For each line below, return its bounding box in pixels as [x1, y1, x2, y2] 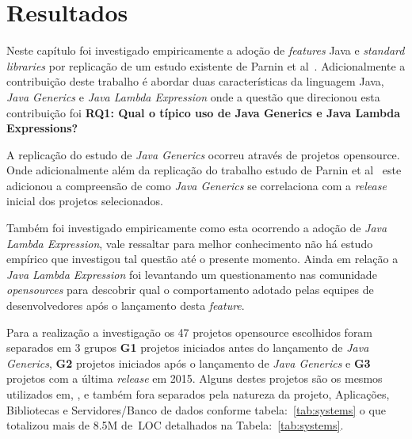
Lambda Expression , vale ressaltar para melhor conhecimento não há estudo [6, 235, 373, 251]
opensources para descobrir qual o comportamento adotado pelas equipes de [6, 281, 374, 298]
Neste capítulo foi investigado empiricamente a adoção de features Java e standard [6, 42, 405, 59]
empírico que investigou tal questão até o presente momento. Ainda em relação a [6, 250, 399, 267]
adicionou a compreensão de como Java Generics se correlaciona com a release [6, 177, 387, 193]
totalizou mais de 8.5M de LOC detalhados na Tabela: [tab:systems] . [6, 417, 344, 433]
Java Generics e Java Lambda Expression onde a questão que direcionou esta [6, 88, 380, 105]
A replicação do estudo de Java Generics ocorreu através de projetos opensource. [6, 146, 400, 162]
